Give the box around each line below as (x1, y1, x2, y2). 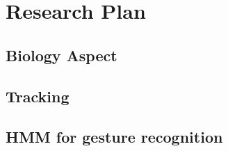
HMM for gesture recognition (6, 126, 223, 148)
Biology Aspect (6, 44, 117, 65)
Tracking (6, 85, 70, 106)
